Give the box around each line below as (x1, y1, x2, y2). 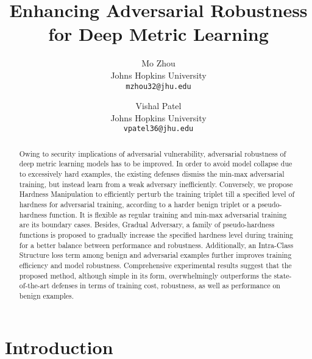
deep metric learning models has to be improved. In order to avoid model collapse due (19, 158, 292, 169)
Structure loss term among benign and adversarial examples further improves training (19, 250, 292, 260)
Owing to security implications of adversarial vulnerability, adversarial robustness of (19, 148, 286, 158)
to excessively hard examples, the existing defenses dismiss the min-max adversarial (19, 169, 285, 179)
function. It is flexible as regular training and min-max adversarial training (49, 209, 287, 219)
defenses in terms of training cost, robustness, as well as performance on (52, 280, 280, 291)
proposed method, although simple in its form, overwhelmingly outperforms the (19, 270, 272, 280)
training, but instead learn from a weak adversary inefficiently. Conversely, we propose (19, 179, 293, 189)
